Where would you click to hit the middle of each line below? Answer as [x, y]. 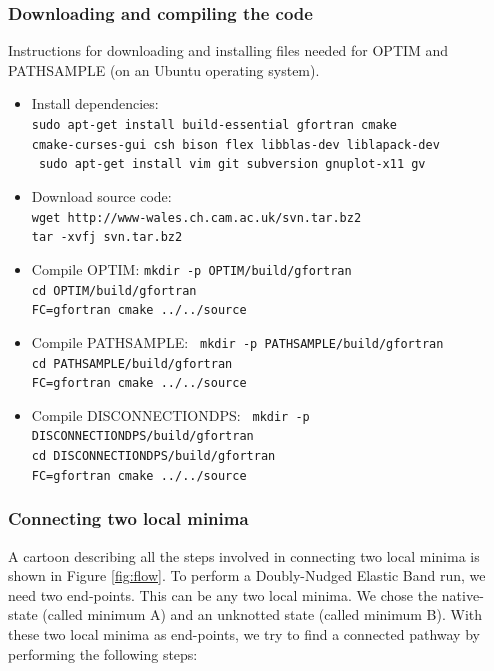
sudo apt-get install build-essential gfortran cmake [214, 125]
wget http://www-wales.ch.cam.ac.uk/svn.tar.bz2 [196, 217]
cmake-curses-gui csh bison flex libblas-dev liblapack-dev [235, 144]
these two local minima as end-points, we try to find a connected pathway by [244, 634]
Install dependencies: [95, 103]
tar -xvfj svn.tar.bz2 [107, 237]
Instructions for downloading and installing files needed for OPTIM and [228, 50]
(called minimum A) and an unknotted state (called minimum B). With [262, 614]
